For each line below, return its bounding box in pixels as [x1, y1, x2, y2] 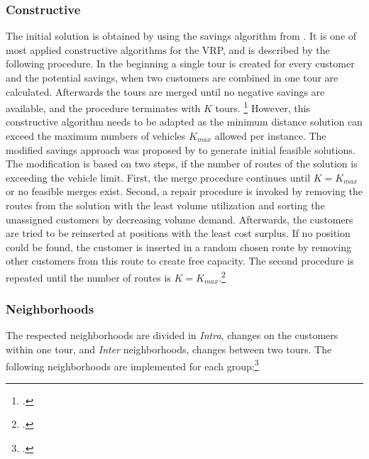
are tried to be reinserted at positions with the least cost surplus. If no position [6, 226, 351, 240]
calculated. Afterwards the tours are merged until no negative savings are [6, 84, 325, 99]
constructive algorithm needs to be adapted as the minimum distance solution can [6, 114, 363, 129]
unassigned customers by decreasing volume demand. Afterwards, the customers [6, 211, 353, 226]
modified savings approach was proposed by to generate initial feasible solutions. [6, 142, 356, 157]
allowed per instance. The [214, 128, 326, 143]
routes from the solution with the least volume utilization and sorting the [6, 198, 325, 212]
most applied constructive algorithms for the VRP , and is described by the [6, 42, 330, 57]
